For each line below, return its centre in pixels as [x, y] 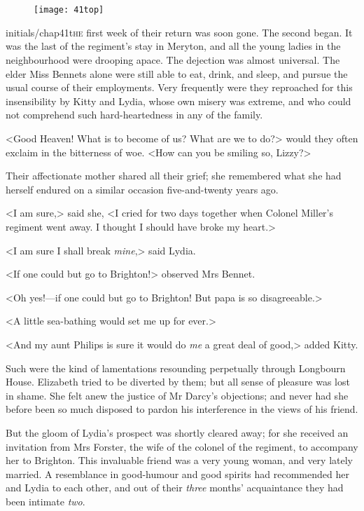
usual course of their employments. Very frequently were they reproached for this [179, 87]
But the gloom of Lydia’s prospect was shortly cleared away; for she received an [177, 432]
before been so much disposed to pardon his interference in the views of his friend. [182, 409]
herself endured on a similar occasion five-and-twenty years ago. [142, 189]
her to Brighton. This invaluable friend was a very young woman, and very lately [180, 460]
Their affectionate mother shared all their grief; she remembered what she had [174, 176]
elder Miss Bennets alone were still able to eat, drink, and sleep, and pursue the [177, 73]
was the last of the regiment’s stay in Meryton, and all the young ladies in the [173, 46]
